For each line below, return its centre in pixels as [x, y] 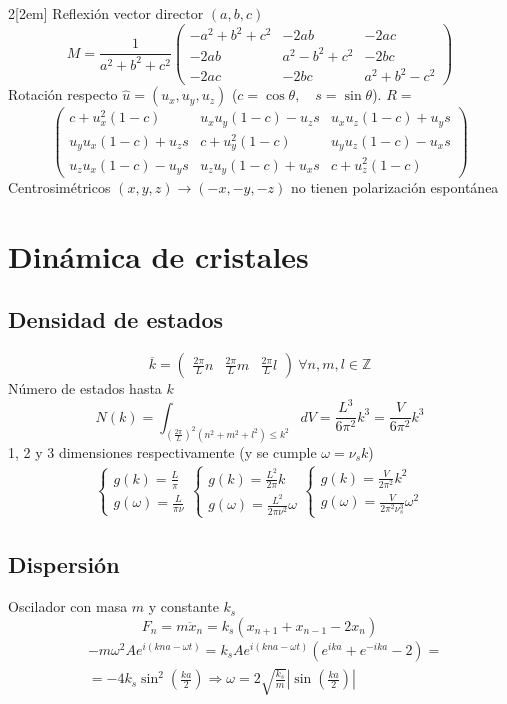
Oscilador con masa [68, 606]
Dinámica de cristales [158, 255]
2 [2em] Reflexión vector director [106, 13]
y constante [183, 606]
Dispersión [64, 564]
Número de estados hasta [85, 388]
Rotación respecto [63, 94]
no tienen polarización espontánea [394, 187]
